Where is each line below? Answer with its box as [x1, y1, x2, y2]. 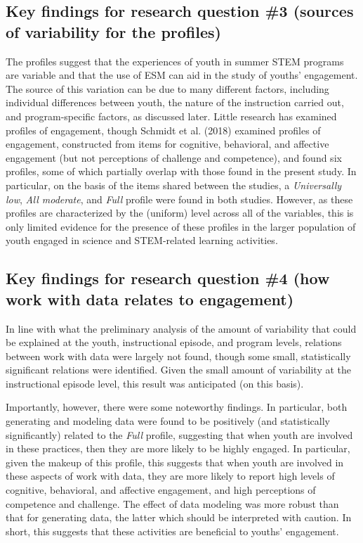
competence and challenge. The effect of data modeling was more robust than [6, 496, 339, 511]
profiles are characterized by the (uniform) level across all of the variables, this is [6, 205, 354, 220]
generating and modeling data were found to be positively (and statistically [6, 414, 330, 428]
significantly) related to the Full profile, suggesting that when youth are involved [6, 427, 353, 442]
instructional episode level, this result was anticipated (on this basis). [6, 376, 304, 390]
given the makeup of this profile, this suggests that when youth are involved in [6, 454, 344, 469]
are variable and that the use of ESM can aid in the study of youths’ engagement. [6, 68, 358, 82]
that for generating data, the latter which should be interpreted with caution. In [6, 510, 352, 525]
